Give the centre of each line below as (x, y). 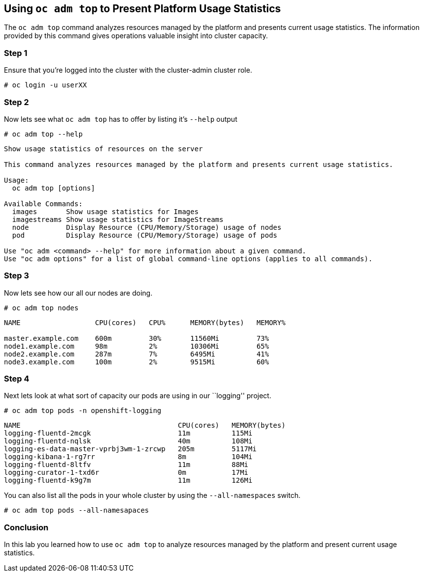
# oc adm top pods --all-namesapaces (77, 510)
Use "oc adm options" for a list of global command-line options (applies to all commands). (188, 259)
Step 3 (17, 276)
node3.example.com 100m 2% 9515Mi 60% (137, 362)
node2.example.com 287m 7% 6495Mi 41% (137, 354)
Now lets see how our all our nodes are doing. (78, 293)
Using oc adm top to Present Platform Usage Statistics (142, 9)
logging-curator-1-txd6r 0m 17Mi (126, 473)
